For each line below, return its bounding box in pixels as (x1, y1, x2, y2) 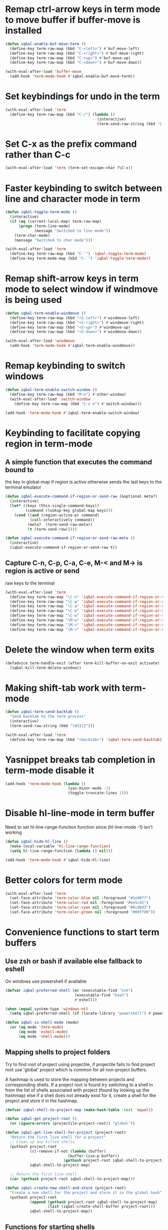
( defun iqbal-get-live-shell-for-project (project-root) (5, 1130, 126, 1135)
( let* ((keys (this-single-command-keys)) (9, 503, 99, 509)
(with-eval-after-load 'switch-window (9, 396, 91, 402)
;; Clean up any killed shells (9, 1139, 75, 1144)
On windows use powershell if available (5, 978, 86, 984)
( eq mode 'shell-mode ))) (18, 1034, 70, 1039)
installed (5, 25, 42, 36)
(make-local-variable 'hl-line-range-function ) (9, 844, 111, 849)
